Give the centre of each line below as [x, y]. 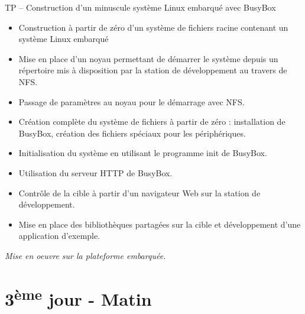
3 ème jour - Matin [78, 297]
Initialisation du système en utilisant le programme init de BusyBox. [143, 153]
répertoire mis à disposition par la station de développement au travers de [153, 70]
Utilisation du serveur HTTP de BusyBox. [95, 172]
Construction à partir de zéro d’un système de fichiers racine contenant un [153, 27]
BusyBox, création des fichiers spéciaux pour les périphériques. [132, 133]
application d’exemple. [59, 236]
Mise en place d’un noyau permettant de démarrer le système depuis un [148, 58]
